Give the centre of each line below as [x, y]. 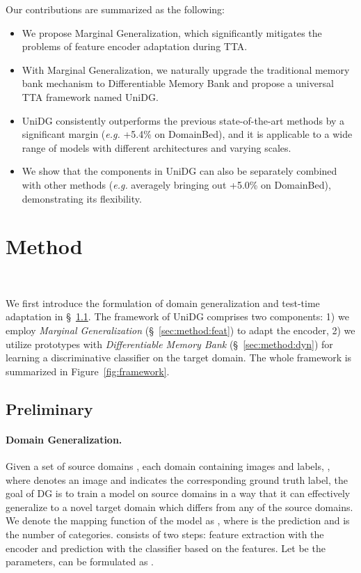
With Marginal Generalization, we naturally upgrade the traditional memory [186, 69]
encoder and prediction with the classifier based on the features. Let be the [166, 548]
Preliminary [49, 408]
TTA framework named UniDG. [90, 96]
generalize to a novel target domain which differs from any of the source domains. [179, 507]
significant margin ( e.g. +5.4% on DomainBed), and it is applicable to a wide [187, 134]
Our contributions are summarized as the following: [115, 9]
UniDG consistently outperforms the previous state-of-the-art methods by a [183, 120]
